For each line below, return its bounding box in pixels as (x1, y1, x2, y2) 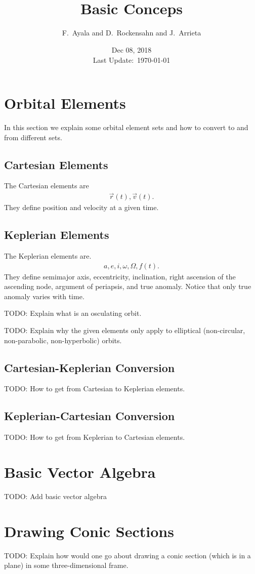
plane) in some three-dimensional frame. (4, 560, 129, 570)
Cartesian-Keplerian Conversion (4, 359, 175, 375)
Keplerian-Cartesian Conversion (4, 408, 175, 424)
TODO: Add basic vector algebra (4, 490, 107, 501)
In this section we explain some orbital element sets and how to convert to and (4, 122, 248, 133)
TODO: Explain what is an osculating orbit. (4, 308, 142, 318)
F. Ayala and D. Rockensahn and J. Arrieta (62, 27, 201, 38)
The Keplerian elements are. (4, 251, 92, 261)
